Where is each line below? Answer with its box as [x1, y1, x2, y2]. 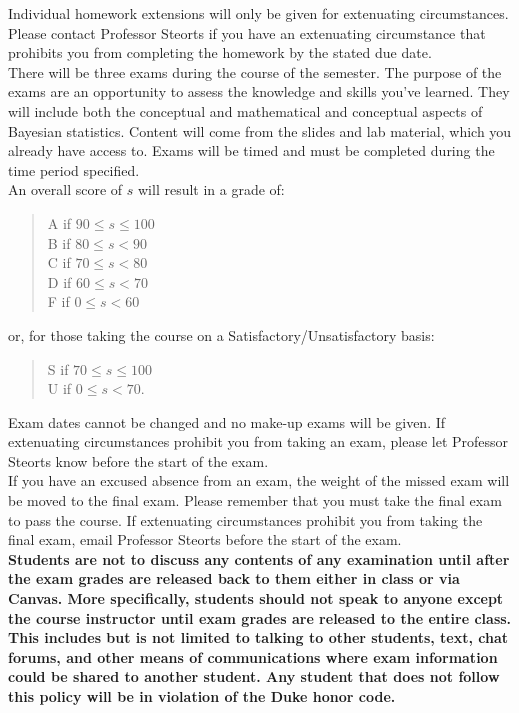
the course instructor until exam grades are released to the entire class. [8, 607, 512, 628]
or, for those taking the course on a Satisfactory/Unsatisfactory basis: [8, 324, 435, 345]
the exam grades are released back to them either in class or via [8, 568, 460, 589]
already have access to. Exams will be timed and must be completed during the [8, 140, 495, 161]
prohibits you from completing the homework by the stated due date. [8, 42, 432, 63]
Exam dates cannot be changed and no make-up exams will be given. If [8, 411, 446, 432]
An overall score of [8, 179, 123, 200]
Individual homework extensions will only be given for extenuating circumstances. [8, 3, 509, 23]
